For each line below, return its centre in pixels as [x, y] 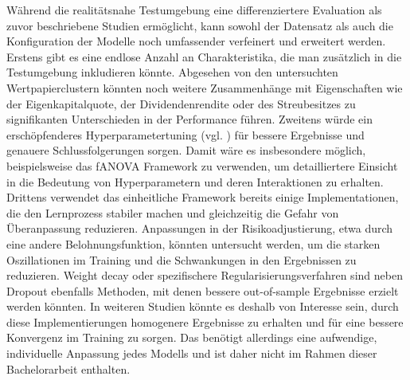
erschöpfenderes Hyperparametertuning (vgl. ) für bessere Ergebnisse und [185, 134]
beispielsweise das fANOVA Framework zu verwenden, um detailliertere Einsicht [202, 165]
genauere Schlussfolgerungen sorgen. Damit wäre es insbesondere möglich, [186, 150]
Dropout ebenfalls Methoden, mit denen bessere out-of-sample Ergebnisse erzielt [203, 290]
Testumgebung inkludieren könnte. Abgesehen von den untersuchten [172, 72]
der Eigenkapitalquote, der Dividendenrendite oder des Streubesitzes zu [181, 103]
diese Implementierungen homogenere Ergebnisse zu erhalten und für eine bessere [205, 321]
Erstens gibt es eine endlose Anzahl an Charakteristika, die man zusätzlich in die [204, 56]
